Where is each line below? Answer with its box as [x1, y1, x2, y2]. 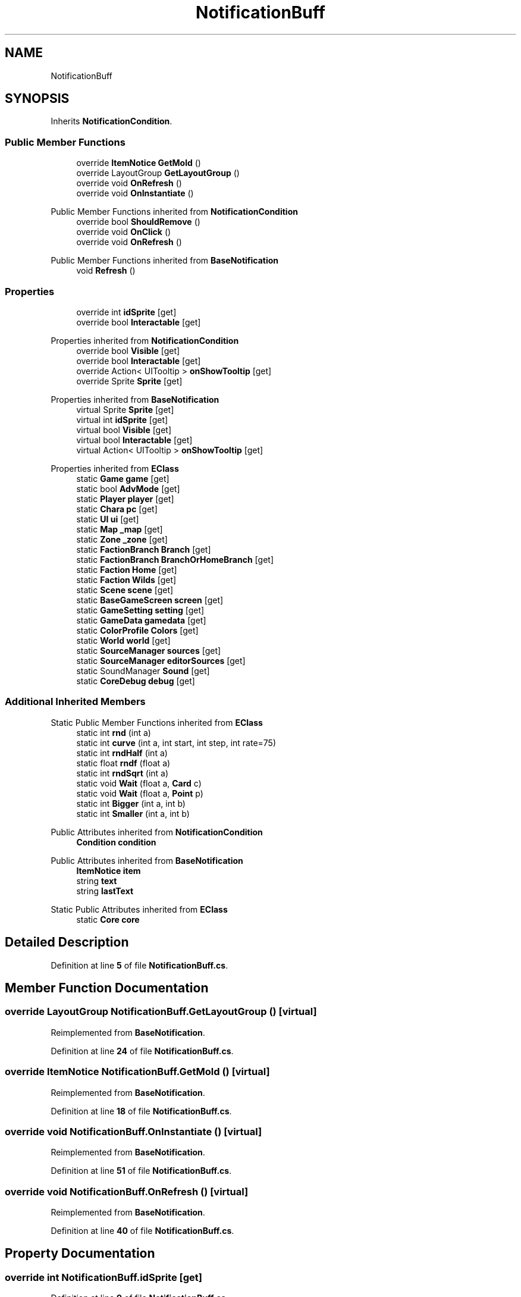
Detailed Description [5, 935, 129, 950]
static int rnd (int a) [76, 727, 151, 738]
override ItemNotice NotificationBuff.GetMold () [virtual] [5, 1066, 270, 1078]
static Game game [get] [76, 473, 170, 484]
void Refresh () [76, 265, 136, 276]
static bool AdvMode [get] [76, 483, 180, 494]
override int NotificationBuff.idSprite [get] [5, 1271, 202, 1283]
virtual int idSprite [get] [76, 414, 168, 425]
